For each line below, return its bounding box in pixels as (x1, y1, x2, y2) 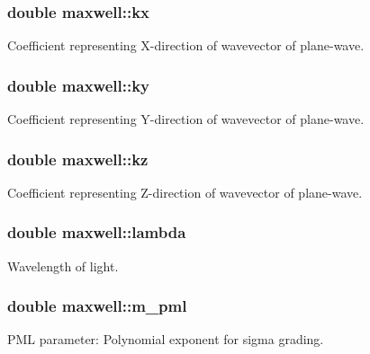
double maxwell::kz (7, 147, 149, 170)
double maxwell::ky (7, 74, 150, 96)
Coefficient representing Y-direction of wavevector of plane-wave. (7, 110, 365, 128)
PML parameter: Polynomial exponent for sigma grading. (7, 330, 324, 349)
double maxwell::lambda (7, 221, 186, 243)
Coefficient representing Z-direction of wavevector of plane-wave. (7, 182, 363, 201)
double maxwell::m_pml (7, 295, 187, 317)
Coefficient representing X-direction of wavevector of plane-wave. (7, 36, 365, 55)
